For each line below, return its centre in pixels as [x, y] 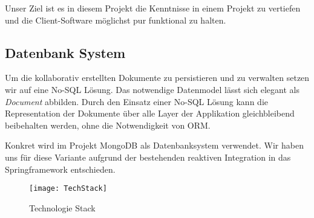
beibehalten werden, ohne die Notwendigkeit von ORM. [108, 125]
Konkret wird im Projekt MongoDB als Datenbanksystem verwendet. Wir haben [154, 145]
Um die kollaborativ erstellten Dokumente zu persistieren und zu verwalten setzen [157, 78]
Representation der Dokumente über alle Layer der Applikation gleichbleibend [150, 113]
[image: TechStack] [68, 189]
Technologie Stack [62, 207]
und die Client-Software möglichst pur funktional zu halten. [116, 20]
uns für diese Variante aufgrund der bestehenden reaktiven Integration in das [148, 157]
